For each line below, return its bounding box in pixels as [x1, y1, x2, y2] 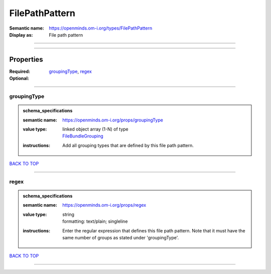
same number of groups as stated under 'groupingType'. [62, 235, 179, 241]
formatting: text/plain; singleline [62, 218, 128, 224]
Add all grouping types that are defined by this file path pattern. [62, 142, 194, 148]
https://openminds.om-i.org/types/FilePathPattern [49, 25, 153, 31]
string [62, 211, 75, 217]
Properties [9, 55, 43, 64]
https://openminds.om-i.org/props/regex [62, 202, 147, 208]
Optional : [9, 75, 30, 81]
